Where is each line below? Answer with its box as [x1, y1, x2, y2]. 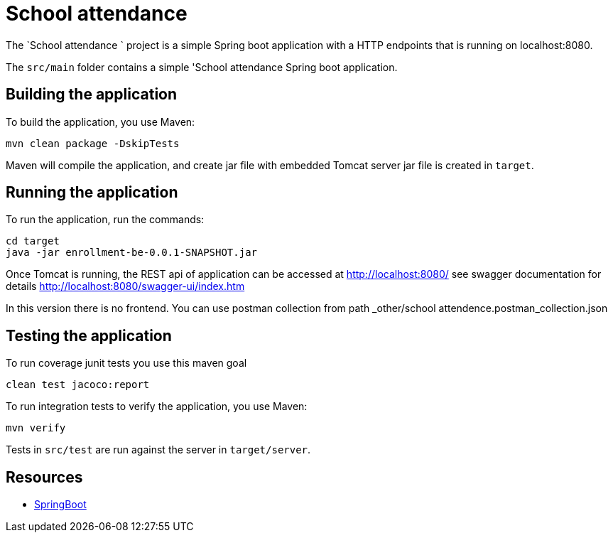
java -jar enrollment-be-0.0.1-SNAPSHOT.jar [6, 247, 258, 259]
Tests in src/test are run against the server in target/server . [6, 443, 311, 456]
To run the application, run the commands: [6, 213, 205, 226]
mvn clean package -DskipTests [6, 137, 180, 149]
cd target [6, 235, 60, 247]
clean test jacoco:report [6, 379, 150, 391]
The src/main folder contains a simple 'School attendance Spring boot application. [6, 60, 398, 73]
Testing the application [6, 326, 172, 345]
